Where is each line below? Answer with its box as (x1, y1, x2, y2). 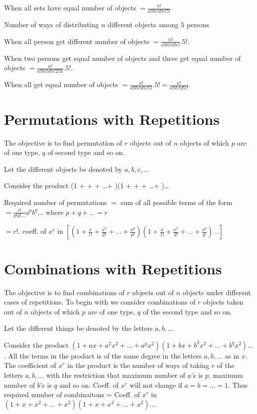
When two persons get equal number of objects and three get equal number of (4, 52, 241, 63)
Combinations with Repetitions (4, 258, 222, 278)
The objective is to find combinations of (4, 287, 125, 297)
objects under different (182, 287, 251, 297)
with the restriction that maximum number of (46, 370, 186, 380)
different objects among (107, 19, 179, 30)
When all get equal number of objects (4, 79, 118, 90)
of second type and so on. (47, 147, 125, 157)
